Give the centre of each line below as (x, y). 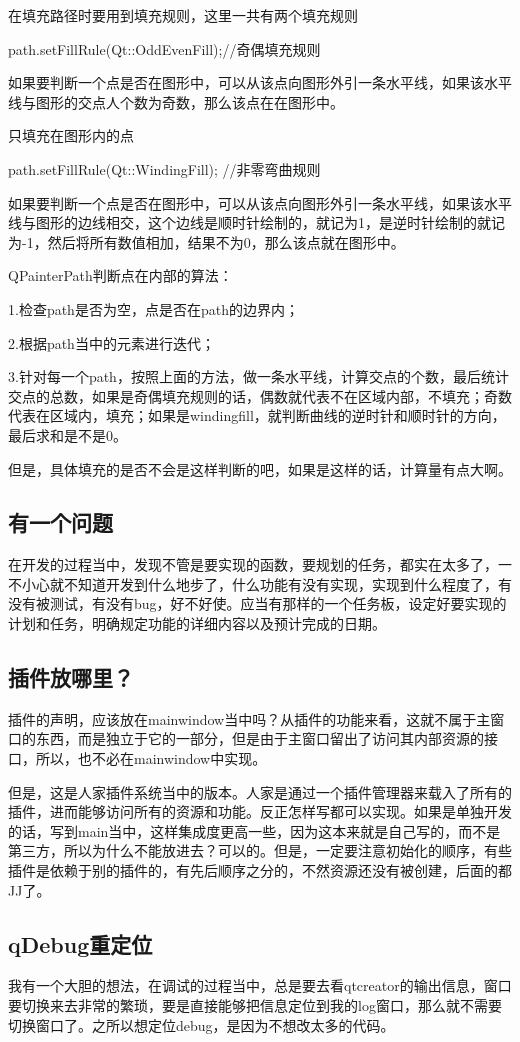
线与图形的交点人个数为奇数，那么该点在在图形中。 (176, 101)
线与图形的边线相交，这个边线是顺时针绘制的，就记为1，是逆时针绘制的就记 (256, 222)
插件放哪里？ (71, 677)
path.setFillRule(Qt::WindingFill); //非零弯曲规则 (164, 168)
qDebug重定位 (80, 943)
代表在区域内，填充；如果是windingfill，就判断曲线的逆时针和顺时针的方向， (257, 415)
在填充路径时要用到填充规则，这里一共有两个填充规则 (183, 15)
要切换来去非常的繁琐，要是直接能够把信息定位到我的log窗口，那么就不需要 (255, 1005)
